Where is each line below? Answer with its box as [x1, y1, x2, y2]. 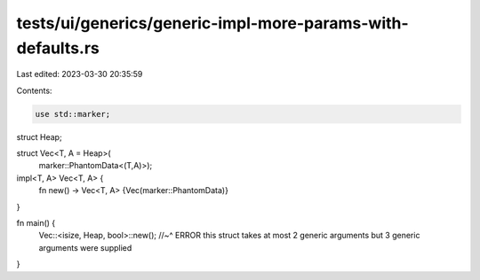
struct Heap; [16, 131, 62, 142]
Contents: [16, 85, 52, 96]
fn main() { [16, 218, 56, 229]
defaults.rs [16, 38, 100, 58]
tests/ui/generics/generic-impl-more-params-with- [16, 13, 409, 33]
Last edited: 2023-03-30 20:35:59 [16, 69, 143, 80]
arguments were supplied [38, 242, 132, 253]
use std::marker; [35, 109, 111, 119]
